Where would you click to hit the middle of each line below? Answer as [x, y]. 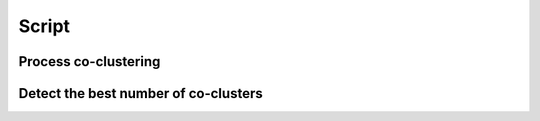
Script [44, 26]
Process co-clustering [89, 61]
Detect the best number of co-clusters [141, 93]
